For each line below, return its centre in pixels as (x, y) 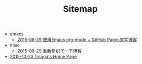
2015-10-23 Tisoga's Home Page (43, 57)
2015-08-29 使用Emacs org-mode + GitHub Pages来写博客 (77, 40)
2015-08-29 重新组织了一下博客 (50, 51)
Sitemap (80, 9)
